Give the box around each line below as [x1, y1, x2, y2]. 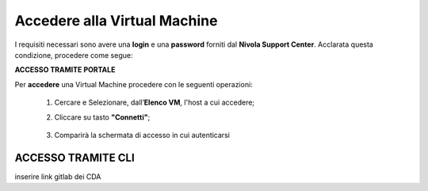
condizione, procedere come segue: [14, 50, 133, 59]
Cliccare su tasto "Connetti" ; [54, 112, 151, 122]
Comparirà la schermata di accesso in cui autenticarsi [54, 130, 230, 139]
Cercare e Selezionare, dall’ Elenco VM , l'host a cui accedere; [54, 97, 255, 107]
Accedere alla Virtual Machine [14, 12, 218, 29]
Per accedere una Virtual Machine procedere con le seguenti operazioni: [14, 79, 253, 89]
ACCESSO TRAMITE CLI [14, 151, 135, 164]
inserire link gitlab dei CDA [14, 171, 101, 181]
